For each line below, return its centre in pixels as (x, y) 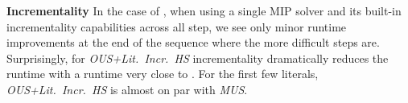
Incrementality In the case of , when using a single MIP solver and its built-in (204, 10)
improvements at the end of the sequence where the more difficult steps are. (193, 42)
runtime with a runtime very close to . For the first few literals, (163, 74)
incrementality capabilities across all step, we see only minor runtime (177, 26)
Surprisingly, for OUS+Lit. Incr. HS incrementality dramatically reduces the (198, 58)
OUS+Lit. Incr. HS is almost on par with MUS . (127, 89)
